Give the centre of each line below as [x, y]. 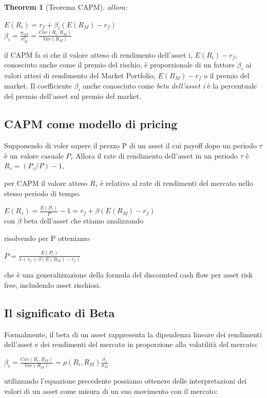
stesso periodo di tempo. [43, 193]
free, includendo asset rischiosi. [53, 284]
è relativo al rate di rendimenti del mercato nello [177, 183]
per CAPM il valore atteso [46, 183]
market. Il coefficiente [38, 85]
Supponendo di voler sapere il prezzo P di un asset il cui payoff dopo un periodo [130, 145]
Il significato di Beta [60, 312]
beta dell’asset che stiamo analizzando [84, 221]
